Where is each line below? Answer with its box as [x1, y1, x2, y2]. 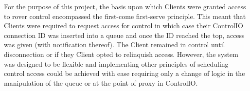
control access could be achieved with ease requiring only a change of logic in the [4, 68, 245, 78]
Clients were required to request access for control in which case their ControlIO [4, 20, 243, 31]
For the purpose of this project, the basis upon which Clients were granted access [4, 1, 246, 11]
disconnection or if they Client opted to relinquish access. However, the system [4, 49, 238, 59]
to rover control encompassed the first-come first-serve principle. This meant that [4, 11, 246, 21]
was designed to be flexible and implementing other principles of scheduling [4, 58, 229, 69]
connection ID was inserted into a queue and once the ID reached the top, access [4, 30, 245, 40]
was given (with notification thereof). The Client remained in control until [4, 39, 225, 50]
